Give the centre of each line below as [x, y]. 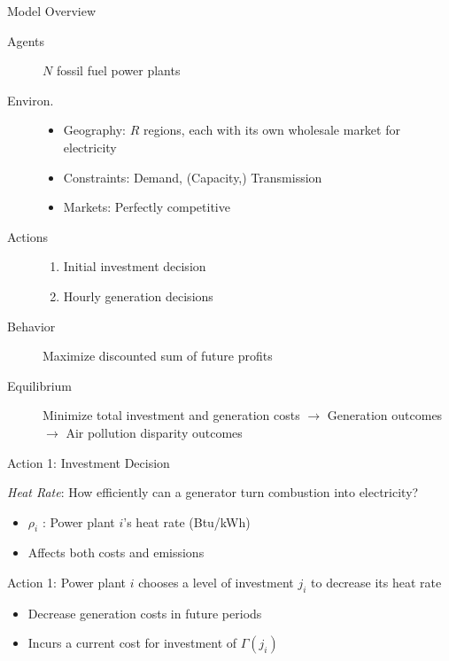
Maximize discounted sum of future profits [158, 356]
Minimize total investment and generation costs [171, 415]
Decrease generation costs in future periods [145, 613]
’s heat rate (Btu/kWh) [187, 521]
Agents [26, 40]
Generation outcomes [385, 415]
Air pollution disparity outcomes [154, 432]
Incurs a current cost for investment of [132, 643]
